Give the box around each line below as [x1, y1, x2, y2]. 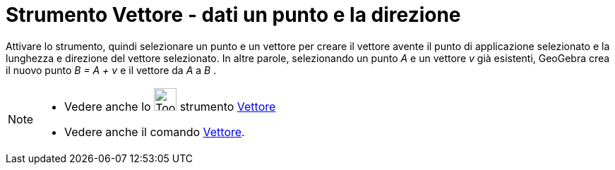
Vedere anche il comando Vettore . [64, 124, 245, 139]
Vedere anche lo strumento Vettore [64, 99, 276, 114]
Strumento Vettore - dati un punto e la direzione [6, 3, 461, 27]
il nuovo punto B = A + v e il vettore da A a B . [6, 63, 217, 76]
